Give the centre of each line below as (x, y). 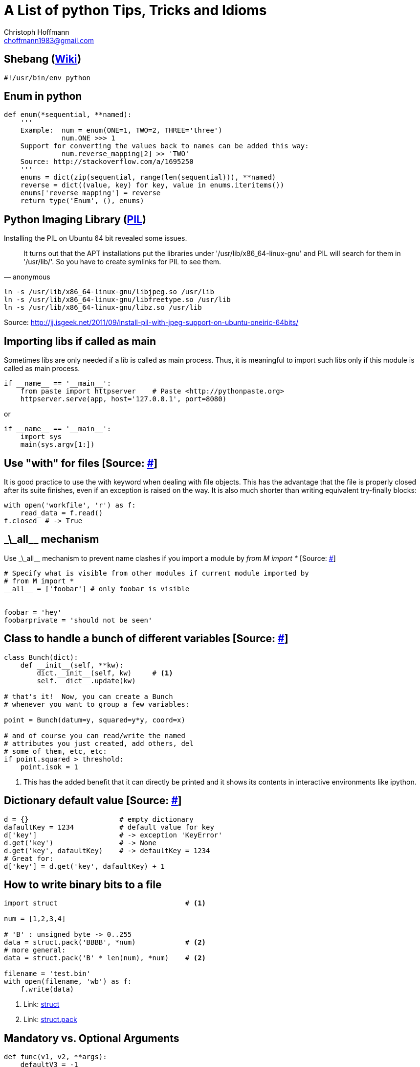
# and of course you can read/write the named (95, 735)
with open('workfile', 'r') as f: (70, 505)
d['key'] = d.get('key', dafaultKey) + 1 (84, 866)
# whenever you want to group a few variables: (97, 704)
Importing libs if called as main (80, 341)
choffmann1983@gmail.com (49, 40)
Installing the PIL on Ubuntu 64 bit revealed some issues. (96, 238)
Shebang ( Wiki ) (43, 59)
